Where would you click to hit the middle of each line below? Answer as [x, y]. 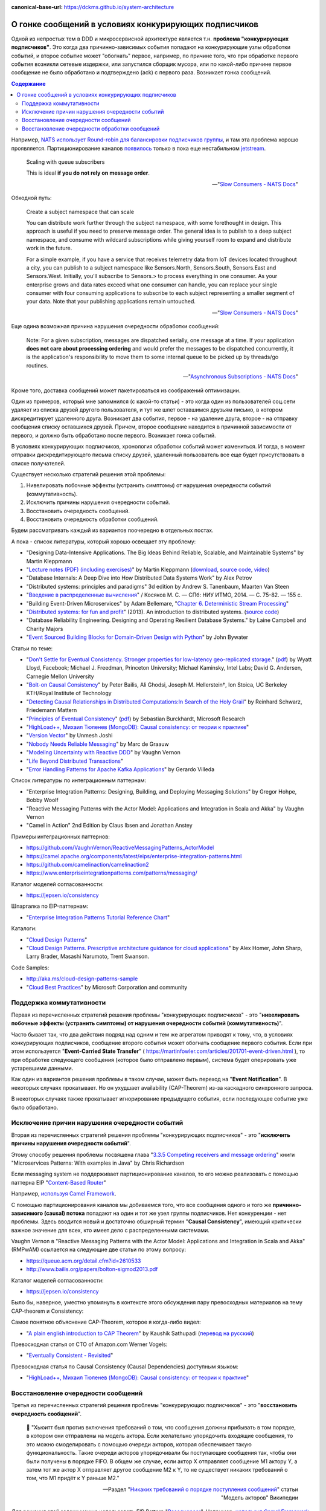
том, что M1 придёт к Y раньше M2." [73, 1478]
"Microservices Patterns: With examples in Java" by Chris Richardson [98, 1163]
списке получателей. [38, 463]
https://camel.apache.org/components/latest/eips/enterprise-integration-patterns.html [134, 856]
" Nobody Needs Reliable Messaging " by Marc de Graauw [97, 744]
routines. [37, 365]
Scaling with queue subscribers [66, 162]
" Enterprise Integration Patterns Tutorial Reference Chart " [98, 917]
